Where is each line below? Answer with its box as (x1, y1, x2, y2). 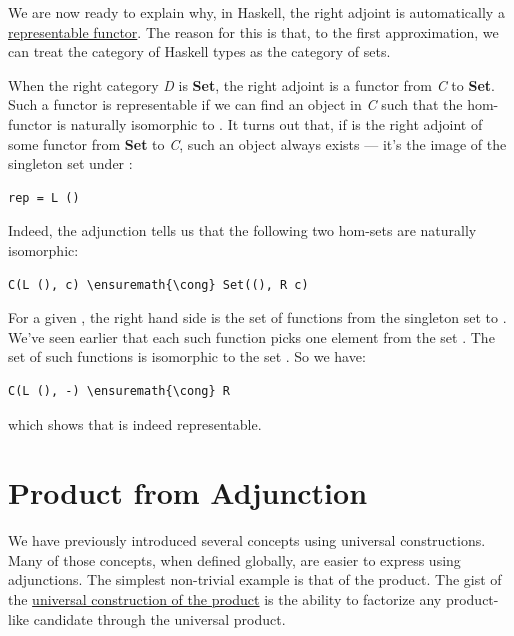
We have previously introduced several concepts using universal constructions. (8, 530, 486, 551)
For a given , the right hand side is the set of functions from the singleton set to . (8, 307, 507, 328)
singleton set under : (8, 153, 133, 174)
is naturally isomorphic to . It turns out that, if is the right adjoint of (56, 113, 483, 134)
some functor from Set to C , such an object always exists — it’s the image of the (8, 133, 507, 154)
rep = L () (8, 190, 80, 205)
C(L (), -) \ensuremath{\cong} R (8, 383, 230, 398)
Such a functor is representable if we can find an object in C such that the (8, 94, 463, 115)
